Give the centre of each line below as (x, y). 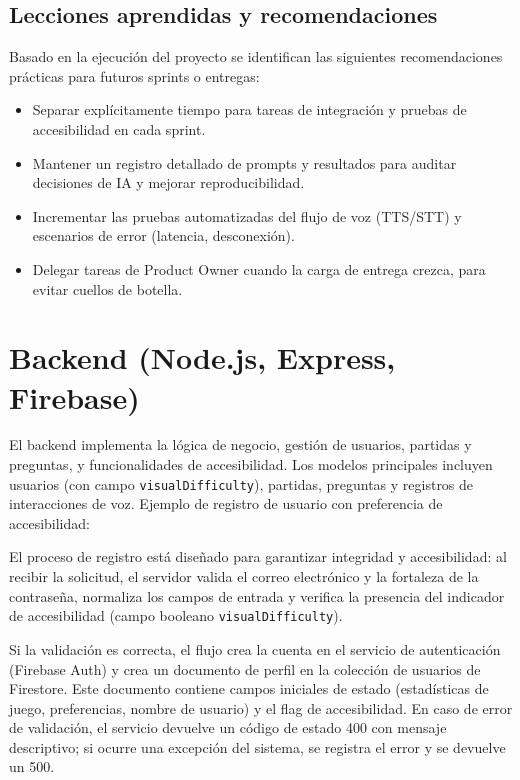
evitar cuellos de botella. (107, 288)
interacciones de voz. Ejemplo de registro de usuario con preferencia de (226, 503)
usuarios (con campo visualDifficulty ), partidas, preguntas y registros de (241, 483)
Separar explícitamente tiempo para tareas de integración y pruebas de (249, 109)
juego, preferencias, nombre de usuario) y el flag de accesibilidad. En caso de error (261, 707)
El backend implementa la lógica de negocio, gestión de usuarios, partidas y (240, 444)
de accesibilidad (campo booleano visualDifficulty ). (176, 615)
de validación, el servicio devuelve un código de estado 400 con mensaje (228, 727)
